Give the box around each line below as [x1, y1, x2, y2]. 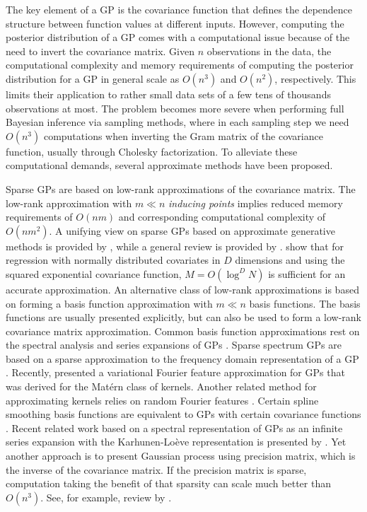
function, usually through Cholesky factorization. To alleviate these [6, 144, 298, 158]
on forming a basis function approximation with [6, 296, 213, 310]
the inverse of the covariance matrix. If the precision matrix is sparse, [6, 462, 307, 477]
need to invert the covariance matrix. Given [6, 43, 194, 58]
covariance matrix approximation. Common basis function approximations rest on [6, 323, 360, 338]
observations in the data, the [206, 43, 332, 58]
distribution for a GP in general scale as [6, 71, 180, 86]
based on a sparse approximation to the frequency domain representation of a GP [6, 351, 359, 366]
